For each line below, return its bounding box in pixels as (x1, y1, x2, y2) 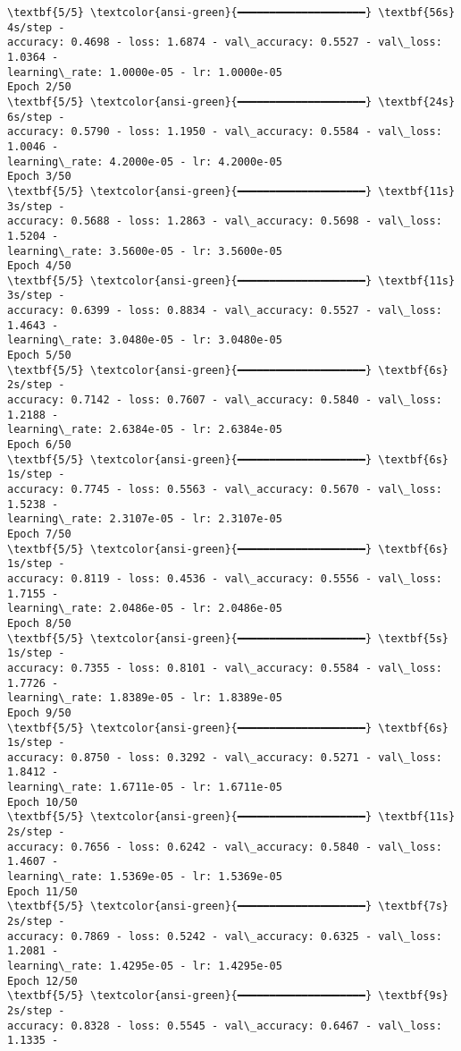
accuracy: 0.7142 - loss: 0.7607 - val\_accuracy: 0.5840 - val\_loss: (7, 394, 442, 407)
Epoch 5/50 (7, 349, 71, 362)
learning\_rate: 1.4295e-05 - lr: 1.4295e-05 (7, 960, 282, 972)
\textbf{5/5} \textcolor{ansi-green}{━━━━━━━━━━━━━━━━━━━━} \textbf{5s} (7, 631, 448, 645)
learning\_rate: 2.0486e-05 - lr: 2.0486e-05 (7, 602, 282, 615)
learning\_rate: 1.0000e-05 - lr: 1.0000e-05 (7, 65, 282, 79)
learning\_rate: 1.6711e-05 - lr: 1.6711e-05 (7, 781, 282, 794)
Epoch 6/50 (7, 438, 71, 452)
